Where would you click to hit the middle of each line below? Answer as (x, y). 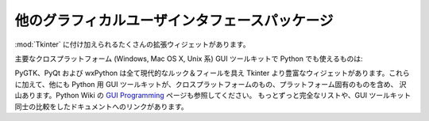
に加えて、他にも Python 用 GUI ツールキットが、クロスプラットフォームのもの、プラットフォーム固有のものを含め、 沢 (211, 84)
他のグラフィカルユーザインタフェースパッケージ (174, 21)
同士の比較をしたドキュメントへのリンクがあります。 (101, 106)
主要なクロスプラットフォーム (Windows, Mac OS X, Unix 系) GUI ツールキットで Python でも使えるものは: (189, 59)
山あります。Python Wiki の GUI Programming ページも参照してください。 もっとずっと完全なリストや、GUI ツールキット (213, 96)
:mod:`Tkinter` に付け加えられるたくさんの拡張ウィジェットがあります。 (132, 44)
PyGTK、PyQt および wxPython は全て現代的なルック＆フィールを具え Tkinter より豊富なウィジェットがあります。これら (212, 73)
